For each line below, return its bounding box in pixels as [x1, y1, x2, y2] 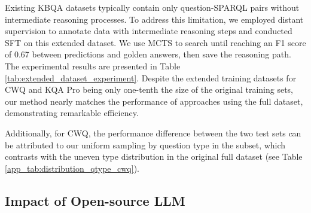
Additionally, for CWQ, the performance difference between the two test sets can [5, 126, 301, 139]
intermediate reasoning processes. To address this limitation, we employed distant [5, 13, 304, 25]
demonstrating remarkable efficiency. [5, 106, 139, 119]
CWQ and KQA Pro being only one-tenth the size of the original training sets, [5, 83, 294, 96]
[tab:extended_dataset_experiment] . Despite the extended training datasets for [5, 71, 297, 84]
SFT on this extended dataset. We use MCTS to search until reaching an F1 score [5, 36, 306, 48]
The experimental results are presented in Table [5, 59, 181, 72]
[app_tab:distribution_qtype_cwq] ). [5, 162, 139, 174]
